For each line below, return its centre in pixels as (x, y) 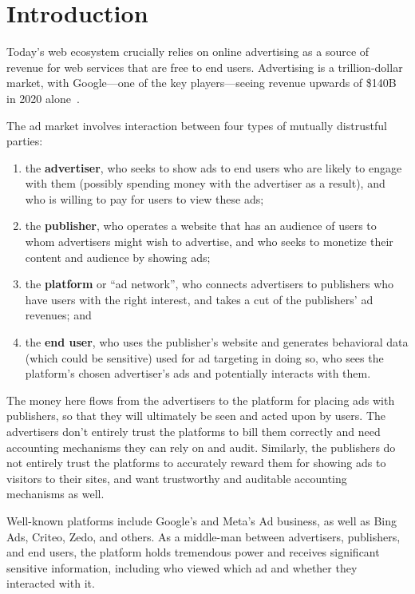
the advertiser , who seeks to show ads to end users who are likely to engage (213, 167)
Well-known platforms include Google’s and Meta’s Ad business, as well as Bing (202, 520)
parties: (25, 141)
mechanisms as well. (55, 494)
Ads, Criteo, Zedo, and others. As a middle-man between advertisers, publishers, (204, 536)
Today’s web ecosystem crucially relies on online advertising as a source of (188, 51)
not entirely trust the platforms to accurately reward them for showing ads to (196, 463)
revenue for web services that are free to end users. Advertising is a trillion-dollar (205, 67)
